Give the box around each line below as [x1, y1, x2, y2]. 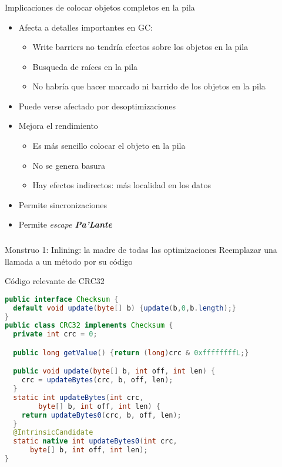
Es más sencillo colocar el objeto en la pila [32, 139, 186, 152]
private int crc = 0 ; [13, 330, 98, 339]
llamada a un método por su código [5, 255, 133, 267]
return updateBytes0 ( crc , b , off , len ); [21, 411, 182, 419]
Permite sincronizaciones [18, 198, 107, 211]
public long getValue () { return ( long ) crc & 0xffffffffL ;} [13, 348, 249, 357]
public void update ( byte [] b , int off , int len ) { [13, 367, 216, 376]
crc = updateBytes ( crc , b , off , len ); [21, 376, 173, 385]
